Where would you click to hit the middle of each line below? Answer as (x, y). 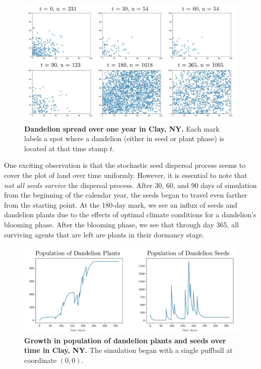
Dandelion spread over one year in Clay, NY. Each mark (122, 128)
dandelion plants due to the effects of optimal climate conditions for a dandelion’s (130, 214)
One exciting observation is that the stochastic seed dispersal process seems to (125, 165)
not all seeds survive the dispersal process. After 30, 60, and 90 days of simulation (130, 185)
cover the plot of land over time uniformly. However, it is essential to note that (126, 175)
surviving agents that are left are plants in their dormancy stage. (104, 234)
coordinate (41, 360)
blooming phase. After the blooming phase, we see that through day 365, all (121, 225)
